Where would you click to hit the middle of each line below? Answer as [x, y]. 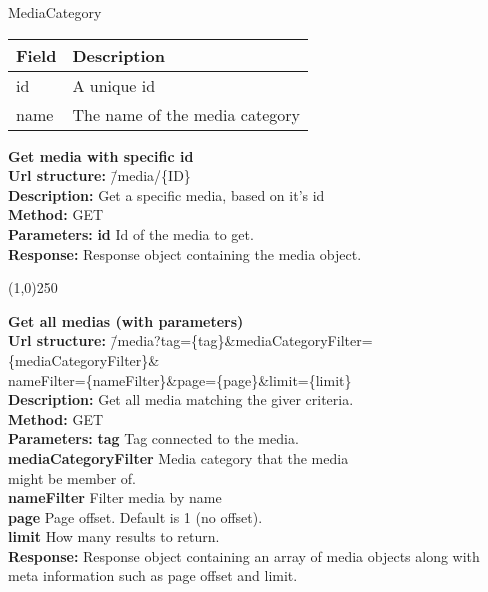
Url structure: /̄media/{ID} [99, 175]
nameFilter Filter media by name [115, 497]
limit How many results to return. [114, 536]
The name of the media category [186, 114]
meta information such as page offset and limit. [153, 575]
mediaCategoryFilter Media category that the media [178, 457]
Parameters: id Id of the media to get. [131, 233]
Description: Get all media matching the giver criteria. [181, 399]
